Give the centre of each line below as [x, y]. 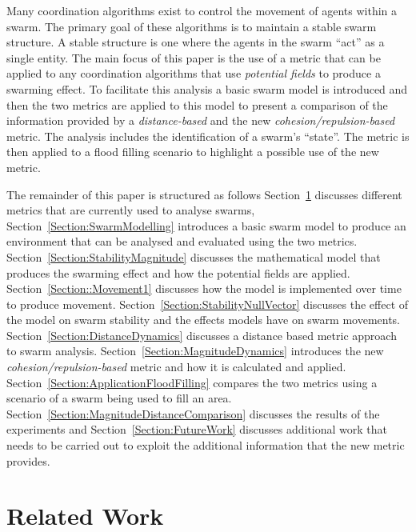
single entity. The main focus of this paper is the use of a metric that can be [194, 57]
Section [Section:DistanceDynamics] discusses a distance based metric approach [202, 335]
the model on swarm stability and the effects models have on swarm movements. [204, 320]
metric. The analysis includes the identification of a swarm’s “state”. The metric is [208, 136]
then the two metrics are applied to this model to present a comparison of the [197, 104]
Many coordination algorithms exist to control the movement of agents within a [202, 10]
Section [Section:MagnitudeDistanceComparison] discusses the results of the [193, 413]
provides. [28, 460]
